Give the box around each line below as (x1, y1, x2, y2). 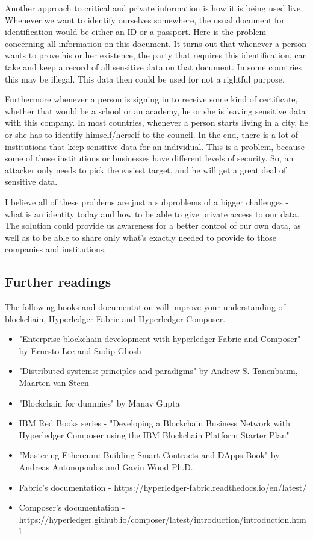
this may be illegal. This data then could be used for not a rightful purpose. (5, 72, 285, 85)
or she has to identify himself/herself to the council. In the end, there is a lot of (5, 128, 298, 140)
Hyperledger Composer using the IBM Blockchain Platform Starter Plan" (19, 428, 290, 441)
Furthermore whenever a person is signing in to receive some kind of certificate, (5, 93, 298, 105)
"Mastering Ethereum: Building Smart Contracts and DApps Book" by (19, 449, 280, 461)
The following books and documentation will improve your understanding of (5, 301, 285, 313)
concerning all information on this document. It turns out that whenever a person (5, 37, 306, 49)
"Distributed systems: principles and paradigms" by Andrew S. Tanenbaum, (19, 364, 298, 377)
